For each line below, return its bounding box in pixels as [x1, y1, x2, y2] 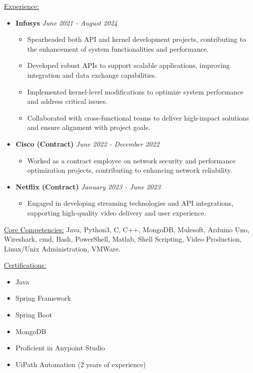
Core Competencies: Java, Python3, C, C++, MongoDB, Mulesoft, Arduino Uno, [4, 224, 250, 234]
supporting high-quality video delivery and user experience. [27, 207, 206, 218]
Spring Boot [15, 310, 52, 320]
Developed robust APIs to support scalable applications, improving [27, 60, 230, 70]
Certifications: [4, 260, 46, 270]
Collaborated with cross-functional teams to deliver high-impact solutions [27, 112, 249, 123]
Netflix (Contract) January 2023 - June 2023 [15, 181, 161, 191]
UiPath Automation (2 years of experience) [15, 359, 146, 369]
